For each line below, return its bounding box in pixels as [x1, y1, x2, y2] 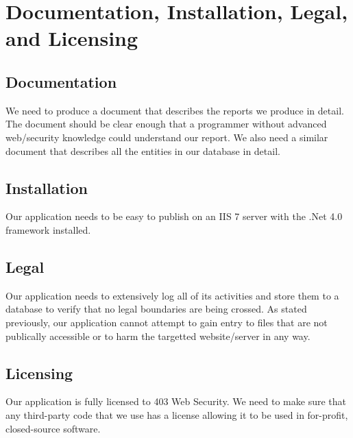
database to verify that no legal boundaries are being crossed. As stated [5, 302, 307, 316]
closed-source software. [5, 421, 101, 435]
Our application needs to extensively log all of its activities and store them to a [5, 288, 339, 302]
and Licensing [5, 24, 138, 52]
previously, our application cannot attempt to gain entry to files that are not [5, 315, 328, 329]
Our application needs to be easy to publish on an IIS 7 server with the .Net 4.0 [5, 209, 343, 223]
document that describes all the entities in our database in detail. [5, 143, 280, 158]
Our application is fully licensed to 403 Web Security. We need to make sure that [5, 394, 346, 409]
